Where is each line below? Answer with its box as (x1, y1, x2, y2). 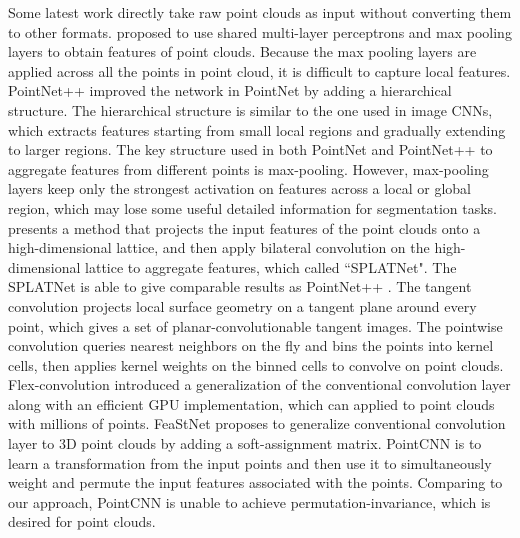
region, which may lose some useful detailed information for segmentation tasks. (8, 197, 498, 218)
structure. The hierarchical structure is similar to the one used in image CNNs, (8, 99, 493, 120)
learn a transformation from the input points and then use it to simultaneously (8, 452, 492, 473)
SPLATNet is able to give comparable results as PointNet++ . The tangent (8, 276, 472, 297)
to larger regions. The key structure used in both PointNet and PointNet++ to (8, 139, 493, 160)
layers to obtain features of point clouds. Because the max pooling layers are (8, 41, 477, 62)
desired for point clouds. (8, 511, 156, 532)
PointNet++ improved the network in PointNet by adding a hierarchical (8, 80, 452, 101)
